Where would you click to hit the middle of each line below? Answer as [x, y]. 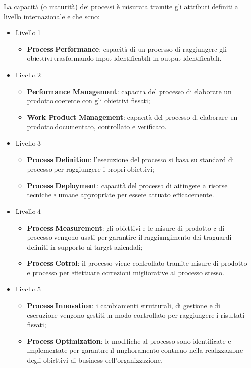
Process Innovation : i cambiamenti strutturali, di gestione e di [124, 305]
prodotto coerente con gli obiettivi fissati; [89, 101]
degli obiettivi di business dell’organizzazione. [95, 360]
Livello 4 [28, 211]
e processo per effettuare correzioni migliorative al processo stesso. [125, 272]
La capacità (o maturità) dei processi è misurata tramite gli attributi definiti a [121, 6]
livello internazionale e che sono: [52, 16]
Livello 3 [28, 143]
